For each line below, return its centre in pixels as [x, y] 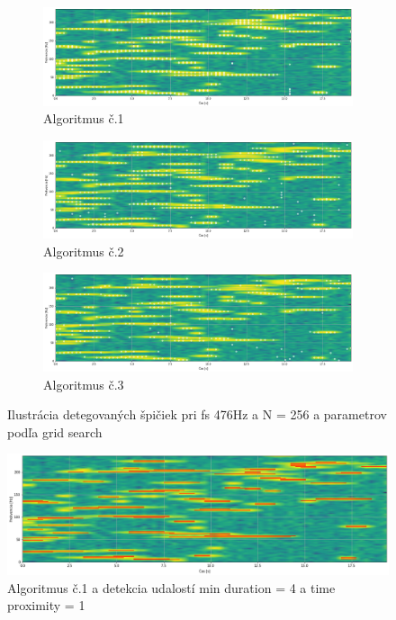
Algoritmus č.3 [84, 384]
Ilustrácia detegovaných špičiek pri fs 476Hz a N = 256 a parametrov [197, 414]
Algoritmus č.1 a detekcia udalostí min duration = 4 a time [171, 587]
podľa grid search [55, 431]
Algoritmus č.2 [84, 251]
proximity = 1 [46, 605]
